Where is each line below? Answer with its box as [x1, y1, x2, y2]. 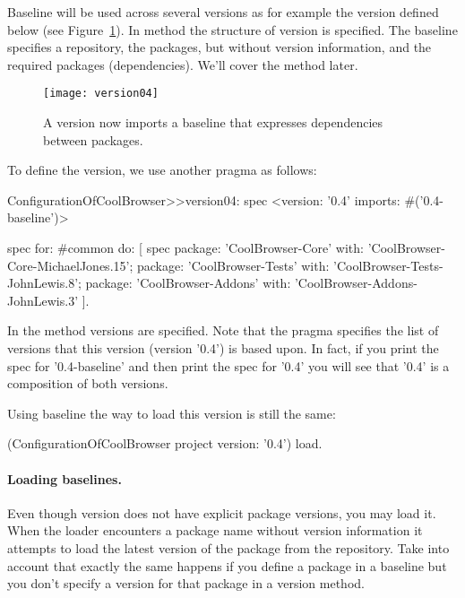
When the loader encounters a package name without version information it [7, 521, 423, 540]
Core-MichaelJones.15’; [7, 256, 133, 274]
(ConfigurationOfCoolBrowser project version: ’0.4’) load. [7, 434, 323, 453]
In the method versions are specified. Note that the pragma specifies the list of [7, 321, 439, 340]
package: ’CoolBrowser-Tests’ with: [136, 256, 330, 274]
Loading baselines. [7, 469, 122, 488]
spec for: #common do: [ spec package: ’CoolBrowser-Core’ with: [7, 238, 364, 256]
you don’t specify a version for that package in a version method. [7, 574, 365, 593]
